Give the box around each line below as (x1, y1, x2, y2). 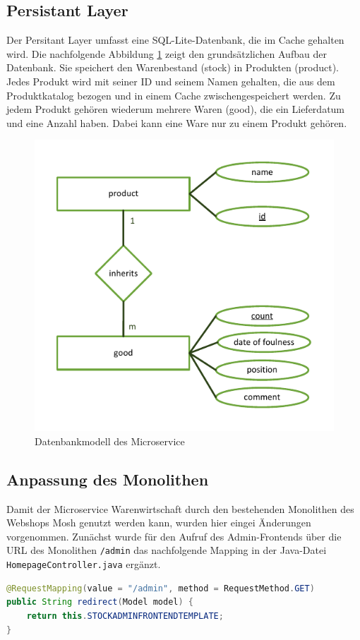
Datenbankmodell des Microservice (35, 433, 185, 448)
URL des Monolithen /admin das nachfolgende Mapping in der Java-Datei (6, 543, 327, 557)
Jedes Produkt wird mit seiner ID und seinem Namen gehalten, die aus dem (6, 73, 335, 88)
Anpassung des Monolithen (6, 468, 209, 490)
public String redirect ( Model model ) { (6, 597, 193, 608)
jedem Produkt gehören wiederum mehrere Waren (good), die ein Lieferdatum (6, 102, 345, 116)
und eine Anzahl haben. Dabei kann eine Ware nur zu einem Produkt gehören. (6, 115, 347, 130)
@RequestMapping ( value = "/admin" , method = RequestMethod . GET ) (6, 583, 315, 593)
